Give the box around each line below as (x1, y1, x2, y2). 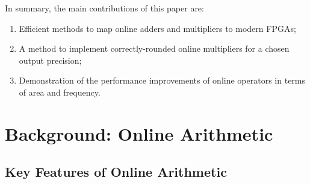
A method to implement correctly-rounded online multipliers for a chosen (19, 42, 290, 55)
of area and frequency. (19, 85, 101, 98)
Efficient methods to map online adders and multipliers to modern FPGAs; (19, 22, 296, 34)
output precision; (19, 54, 82, 66)
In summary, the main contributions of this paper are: (5, 2, 204, 14)
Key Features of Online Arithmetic (5, 162, 227, 181)
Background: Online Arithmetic (5, 121, 273, 146)
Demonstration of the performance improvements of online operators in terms (19, 74, 306, 87)
